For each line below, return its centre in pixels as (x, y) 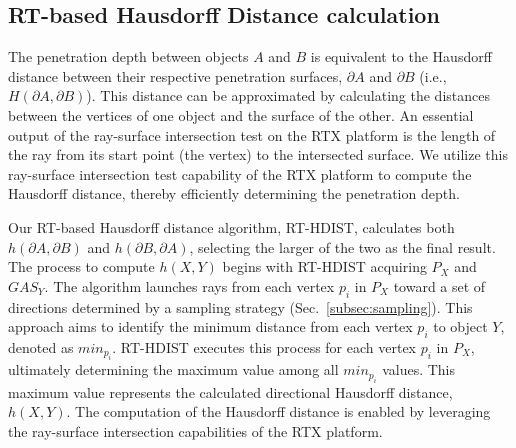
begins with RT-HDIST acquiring (324, 266)
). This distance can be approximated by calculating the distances (288, 95)
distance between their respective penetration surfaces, (175, 75)
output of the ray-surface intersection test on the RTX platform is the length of (252, 134)
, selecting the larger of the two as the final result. (342, 246)
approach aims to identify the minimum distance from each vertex (210, 326)
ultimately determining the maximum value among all (173, 369)
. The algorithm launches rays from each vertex (189, 285)
